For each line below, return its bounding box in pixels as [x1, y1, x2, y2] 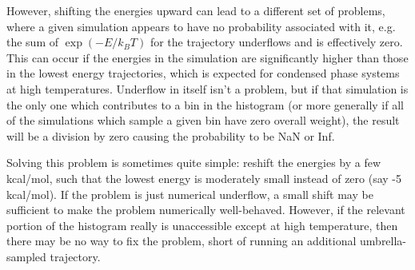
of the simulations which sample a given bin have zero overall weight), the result [6, 112, 400, 129]
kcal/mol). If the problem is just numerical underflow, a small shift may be [6, 185, 373, 202]
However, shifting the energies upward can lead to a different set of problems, [6, 2, 385, 18]
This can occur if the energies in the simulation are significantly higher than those [6, 49, 409, 66]
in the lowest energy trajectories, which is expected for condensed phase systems [6, 65, 400, 81]
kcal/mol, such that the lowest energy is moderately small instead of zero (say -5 [6, 169, 402, 186]
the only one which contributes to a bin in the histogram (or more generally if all [6, 96, 404, 113]
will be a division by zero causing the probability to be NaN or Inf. [6, 127, 335, 144]
